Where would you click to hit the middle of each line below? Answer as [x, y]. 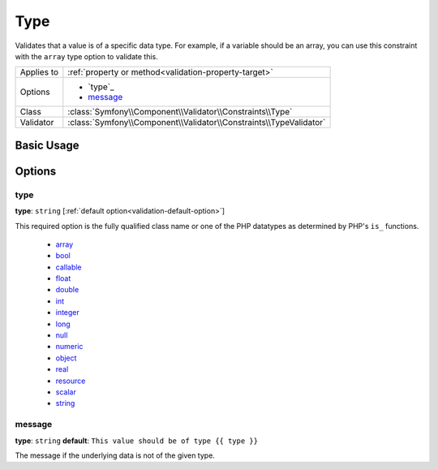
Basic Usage [47, 145]
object [66, 358]
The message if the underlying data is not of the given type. [115, 455]
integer [68, 313]
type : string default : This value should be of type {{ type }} [137, 440]
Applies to [39, 72]
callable [69, 267]
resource [71, 381]
